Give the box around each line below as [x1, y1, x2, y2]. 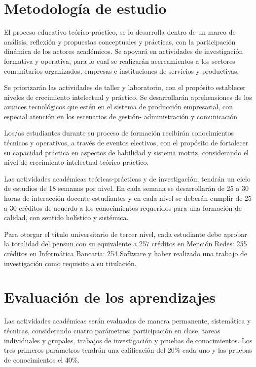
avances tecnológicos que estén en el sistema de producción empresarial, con [4, 101, 233, 112]
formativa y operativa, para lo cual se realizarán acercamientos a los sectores [4, 55, 235, 66]
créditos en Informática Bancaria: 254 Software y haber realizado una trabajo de [4, 248, 247, 258]
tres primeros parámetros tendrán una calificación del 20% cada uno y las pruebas [4, 345, 252, 355]
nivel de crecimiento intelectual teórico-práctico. [4, 157, 149, 167]
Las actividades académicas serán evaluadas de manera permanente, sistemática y [4, 316, 251, 326]
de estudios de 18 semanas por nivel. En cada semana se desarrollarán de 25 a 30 [4, 183, 249, 193]
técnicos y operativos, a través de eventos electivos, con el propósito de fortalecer [4, 138, 249, 148]
